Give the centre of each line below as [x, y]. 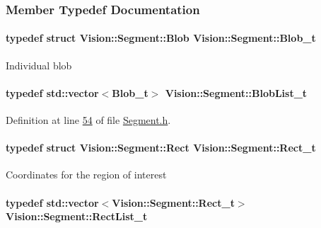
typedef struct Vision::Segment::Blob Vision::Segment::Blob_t [161, 38]
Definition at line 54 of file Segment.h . [88, 120]
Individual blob [39, 65]
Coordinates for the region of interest [86, 175]
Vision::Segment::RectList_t [77, 216]
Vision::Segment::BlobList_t [236, 92]
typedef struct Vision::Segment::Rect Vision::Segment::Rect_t [161, 148]
